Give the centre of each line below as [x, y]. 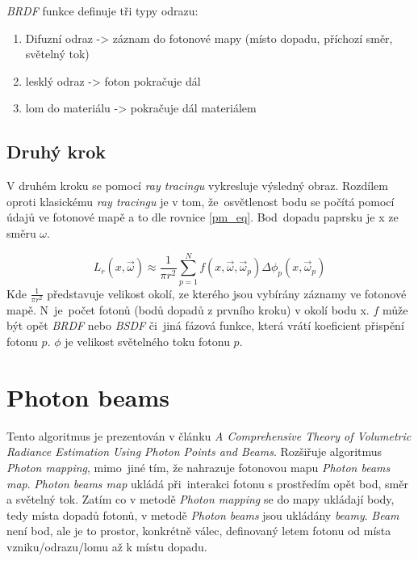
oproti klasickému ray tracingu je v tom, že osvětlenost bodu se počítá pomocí [201, 201]
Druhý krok [56, 152]
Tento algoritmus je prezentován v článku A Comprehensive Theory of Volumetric [209, 435]
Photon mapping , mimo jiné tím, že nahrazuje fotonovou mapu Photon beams [199, 467]
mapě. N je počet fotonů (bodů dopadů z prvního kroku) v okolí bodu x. [188, 309]
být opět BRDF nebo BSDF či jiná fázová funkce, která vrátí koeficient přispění [205, 325]
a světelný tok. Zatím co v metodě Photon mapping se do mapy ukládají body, [201, 499]
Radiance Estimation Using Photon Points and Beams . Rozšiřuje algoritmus [194, 451]
